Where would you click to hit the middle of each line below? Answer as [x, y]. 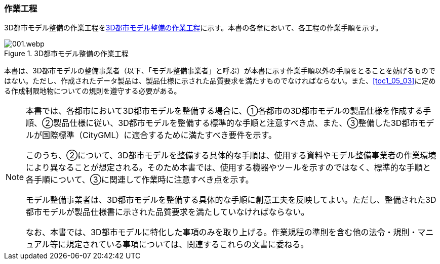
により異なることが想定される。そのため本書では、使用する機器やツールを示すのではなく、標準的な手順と [228, 168]
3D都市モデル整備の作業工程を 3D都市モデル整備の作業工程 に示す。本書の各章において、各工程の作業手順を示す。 [193, 28]
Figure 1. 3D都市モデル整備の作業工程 [67, 54]
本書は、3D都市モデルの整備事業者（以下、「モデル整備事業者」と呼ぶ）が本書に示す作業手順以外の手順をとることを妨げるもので [220, 71]
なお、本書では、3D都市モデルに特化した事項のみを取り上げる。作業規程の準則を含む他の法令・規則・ [222, 232]
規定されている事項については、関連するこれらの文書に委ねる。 [187, 245]
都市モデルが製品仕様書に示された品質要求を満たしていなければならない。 [168, 212]
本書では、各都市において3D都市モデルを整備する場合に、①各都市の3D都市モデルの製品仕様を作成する [225, 111]
